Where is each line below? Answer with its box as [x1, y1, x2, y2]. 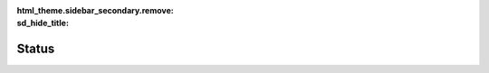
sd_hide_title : [16, 18, 70, 29]
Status [16, 41, 55, 57]
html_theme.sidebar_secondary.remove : [16, 5, 174, 15]
